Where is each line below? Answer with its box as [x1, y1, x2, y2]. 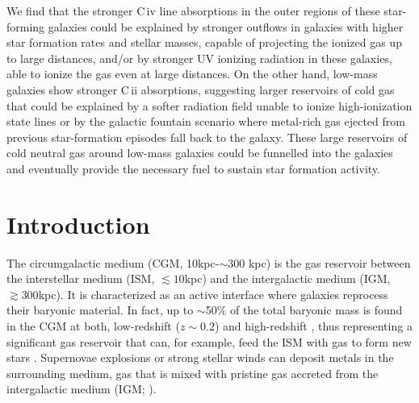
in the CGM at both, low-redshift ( [6, 318, 180, 334]
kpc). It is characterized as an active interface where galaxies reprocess [38, 285, 388, 302]
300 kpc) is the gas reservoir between [228, 254, 411, 271]
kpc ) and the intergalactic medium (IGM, [184, 270, 391, 287]
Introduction [6, 207, 150, 240]
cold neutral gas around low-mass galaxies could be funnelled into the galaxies [6, 144, 393, 161]
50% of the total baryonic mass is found [205, 301, 403, 318]
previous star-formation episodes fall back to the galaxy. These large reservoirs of [6, 128, 408, 145]
